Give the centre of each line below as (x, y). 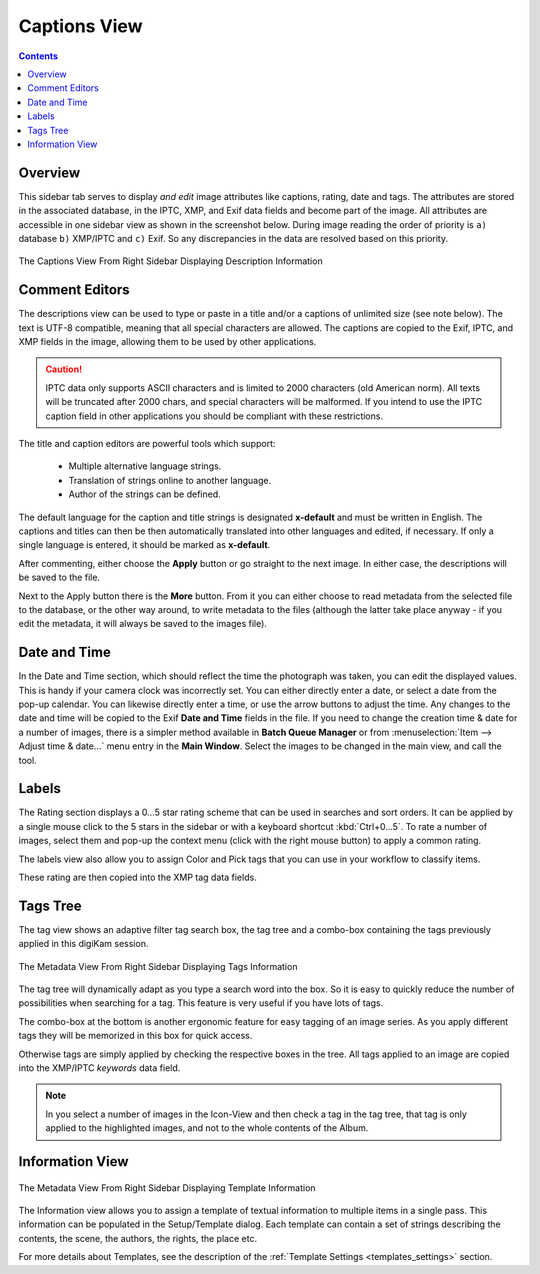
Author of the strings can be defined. (145, 494)
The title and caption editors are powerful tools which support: (147, 443)
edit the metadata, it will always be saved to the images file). (142, 624)
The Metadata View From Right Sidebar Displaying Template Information (167, 1187)
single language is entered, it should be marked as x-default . (144, 545)
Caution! (64, 369)
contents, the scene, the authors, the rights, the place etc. (138, 1238)
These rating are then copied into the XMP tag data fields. (137, 877)
